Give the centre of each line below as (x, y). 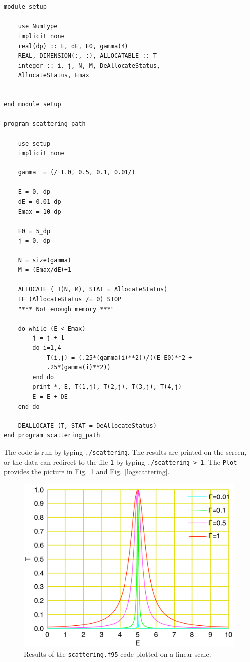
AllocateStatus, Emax (54, 75)
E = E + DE (50, 396)
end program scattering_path (52, 436)
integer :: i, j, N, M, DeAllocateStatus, (89, 65)
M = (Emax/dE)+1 (45, 270)
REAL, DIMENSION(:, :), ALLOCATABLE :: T (87, 56)
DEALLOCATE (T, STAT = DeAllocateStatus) (87, 426)
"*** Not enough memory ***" (66, 309)
